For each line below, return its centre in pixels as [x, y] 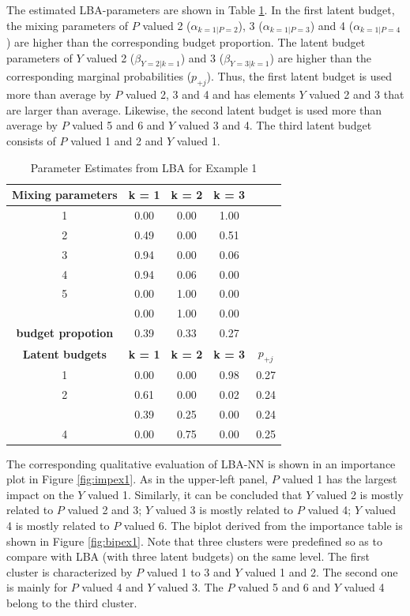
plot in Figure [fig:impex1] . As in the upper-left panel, [137, 479]
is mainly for [37, 587]
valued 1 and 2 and [117, 141]
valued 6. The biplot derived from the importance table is [263, 525]
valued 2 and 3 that [357, 94]
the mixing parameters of [68, 25]
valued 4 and [113, 587]
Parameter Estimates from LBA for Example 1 [144, 167]
